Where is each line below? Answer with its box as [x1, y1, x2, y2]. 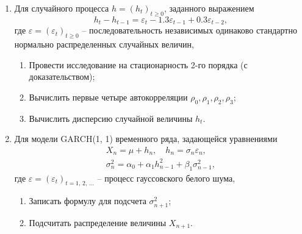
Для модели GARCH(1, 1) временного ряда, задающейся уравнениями [14, 132, 278, 145]
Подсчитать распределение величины [29, 216, 167, 229]
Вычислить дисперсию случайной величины [29, 112, 193, 124]
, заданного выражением [164, 2, 254, 14]
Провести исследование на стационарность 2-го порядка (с [29, 58, 248, 71]
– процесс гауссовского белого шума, [97, 171, 235, 184]
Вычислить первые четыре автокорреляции [29, 90, 188, 103]
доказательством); [29, 70, 95, 83]
